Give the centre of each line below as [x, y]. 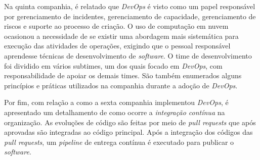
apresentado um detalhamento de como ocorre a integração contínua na [115, 112]
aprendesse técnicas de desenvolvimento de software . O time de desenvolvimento [128, 55]
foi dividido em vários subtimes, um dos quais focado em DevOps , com [113, 65]
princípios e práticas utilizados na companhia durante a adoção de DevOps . [121, 85]
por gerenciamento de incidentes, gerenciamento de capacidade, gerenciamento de [130, 16]
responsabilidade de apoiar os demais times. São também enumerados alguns [123, 75]
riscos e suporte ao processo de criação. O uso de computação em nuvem [116, 26]
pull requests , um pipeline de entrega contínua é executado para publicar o [119, 142]
